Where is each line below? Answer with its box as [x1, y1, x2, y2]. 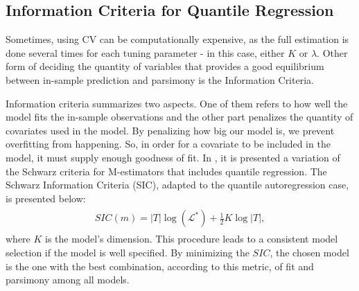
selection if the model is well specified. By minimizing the [6, 245, 249, 259]
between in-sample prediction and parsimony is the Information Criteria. [6, 72, 314, 87]
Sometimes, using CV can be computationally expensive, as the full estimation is [6, 32, 349, 46]
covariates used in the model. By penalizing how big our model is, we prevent [6, 123, 335, 137]
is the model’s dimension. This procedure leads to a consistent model [45, 231, 338, 246]
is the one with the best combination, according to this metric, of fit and [6, 258, 314, 273]
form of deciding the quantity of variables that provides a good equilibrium [6, 59, 324, 73]
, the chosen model [270, 245, 349, 259]
